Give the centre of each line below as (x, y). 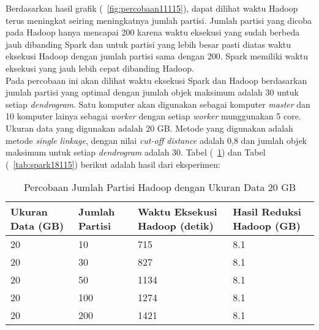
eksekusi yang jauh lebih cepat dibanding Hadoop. (100, 68)
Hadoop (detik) (176, 226)
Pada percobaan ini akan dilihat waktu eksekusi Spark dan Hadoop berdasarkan (156, 80)
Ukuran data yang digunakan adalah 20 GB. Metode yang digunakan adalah (149, 128)
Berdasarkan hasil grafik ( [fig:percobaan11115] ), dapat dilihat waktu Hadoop (152, 8)
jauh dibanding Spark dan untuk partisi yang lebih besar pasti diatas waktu (148, 44)
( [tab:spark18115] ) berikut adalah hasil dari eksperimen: (113, 164)
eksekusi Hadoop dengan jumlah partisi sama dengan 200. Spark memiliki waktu (157, 56)
